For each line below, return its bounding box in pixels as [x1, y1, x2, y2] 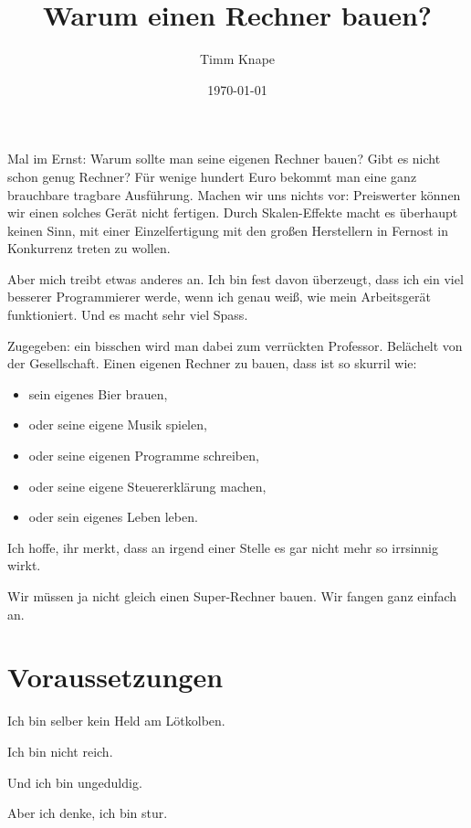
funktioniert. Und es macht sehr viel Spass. [7, 305, 248, 324]
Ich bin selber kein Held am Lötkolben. [7, 711, 225, 730]
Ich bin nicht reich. [7, 741, 113, 760]
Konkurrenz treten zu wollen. [7, 239, 171, 258]
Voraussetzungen [7, 658, 224, 695]
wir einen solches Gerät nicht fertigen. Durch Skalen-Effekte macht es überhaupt [7, 203, 458, 222]
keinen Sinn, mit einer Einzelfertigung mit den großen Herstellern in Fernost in [7, 220, 449, 239]
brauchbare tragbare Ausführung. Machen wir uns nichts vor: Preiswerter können [7, 185, 461, 204]
